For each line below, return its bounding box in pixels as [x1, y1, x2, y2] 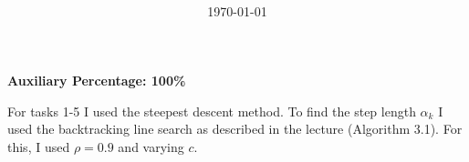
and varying [118, 137, 184, 156]
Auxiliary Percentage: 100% [7, 70, 186, 89]
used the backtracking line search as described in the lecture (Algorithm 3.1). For [7, 119, 463, 138]
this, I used [7, 137, 70, 156]
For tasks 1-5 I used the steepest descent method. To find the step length [7, 101, 416, 120]
